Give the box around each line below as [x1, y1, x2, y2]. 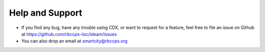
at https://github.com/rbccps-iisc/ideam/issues [21, 31, 117, 37]
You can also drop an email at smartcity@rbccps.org [21, 38, 128, 44]
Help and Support [9, 7, 82, 18]
